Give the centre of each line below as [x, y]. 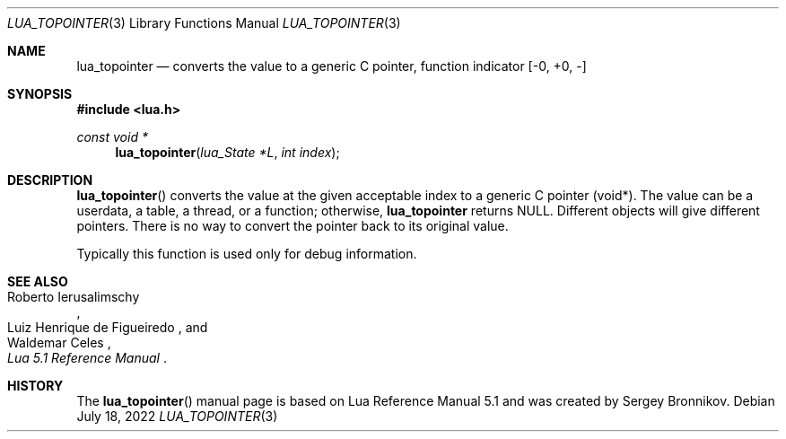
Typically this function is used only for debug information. [247, 254]
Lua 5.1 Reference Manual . [87, 358]
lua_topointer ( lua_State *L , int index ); [227, 152]
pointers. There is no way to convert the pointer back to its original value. [293, 226]
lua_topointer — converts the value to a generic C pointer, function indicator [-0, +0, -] [332, 66]
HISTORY [35, 386]
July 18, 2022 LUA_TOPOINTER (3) [177, 416]
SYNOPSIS [40, 94]
